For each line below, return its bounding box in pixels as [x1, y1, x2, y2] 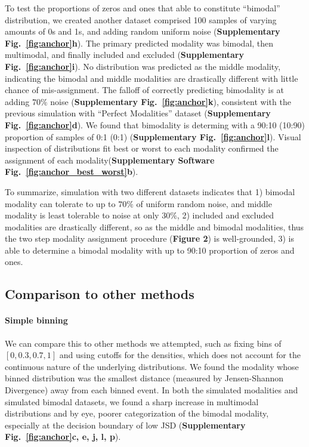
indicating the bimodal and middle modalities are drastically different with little [5, 72, 298, 84]
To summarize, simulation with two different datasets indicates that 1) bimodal [5, 185, 295, 198]
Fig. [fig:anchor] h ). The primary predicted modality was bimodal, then [5, 36, 274, 49]
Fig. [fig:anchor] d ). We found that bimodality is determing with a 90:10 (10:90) [5, 118, 305, 131]
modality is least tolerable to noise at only [5, 209, 159, 221]
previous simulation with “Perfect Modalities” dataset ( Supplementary [5, 107, 271, 119]
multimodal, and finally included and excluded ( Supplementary [5, 48, 244, 61]
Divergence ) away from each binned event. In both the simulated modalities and [5, 384, 298, 396]
